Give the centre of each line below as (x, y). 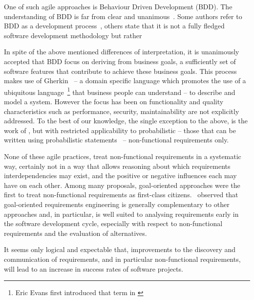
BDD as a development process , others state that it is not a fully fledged (114, 26)
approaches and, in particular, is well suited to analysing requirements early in (121, 214)
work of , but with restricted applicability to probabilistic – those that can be (120, 130)
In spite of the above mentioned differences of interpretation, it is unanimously (122, 52)
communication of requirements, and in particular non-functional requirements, (122, 259)
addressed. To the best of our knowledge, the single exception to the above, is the (126, 121)
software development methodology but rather (73, 35)
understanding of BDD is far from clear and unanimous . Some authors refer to (123, 16)
